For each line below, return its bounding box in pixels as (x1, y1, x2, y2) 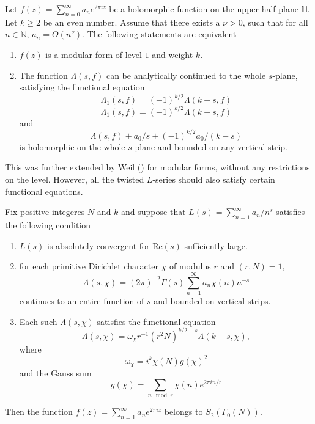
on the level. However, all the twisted (5, 173, 144, 186)
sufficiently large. (184, 239, 248, 252)
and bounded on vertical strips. (154, 294, 271, 307)
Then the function (5, 405, 73, 418)
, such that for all (242, 15, 308, 28)
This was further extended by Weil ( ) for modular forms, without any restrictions (5, 161, 310, 174)
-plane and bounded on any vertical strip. (132, 140, 287, 153)
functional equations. (5, 185, 83, 197)
